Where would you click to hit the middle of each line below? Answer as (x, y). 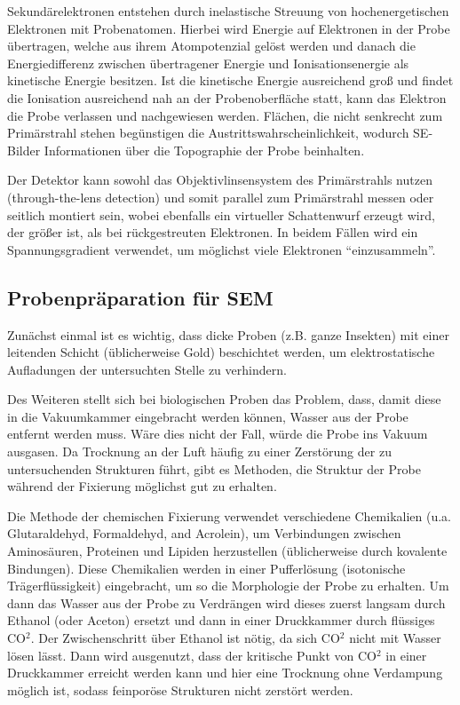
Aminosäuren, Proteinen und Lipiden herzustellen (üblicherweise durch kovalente (227, 551)
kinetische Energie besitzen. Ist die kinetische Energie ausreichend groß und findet (230, 80)
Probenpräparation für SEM (140, 297)
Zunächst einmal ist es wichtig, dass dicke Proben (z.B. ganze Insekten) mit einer (228, 334)
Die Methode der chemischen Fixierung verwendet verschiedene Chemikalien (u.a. (230, 515)
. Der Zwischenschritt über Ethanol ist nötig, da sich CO (185, 638)
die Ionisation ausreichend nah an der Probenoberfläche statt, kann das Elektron (227, 97)
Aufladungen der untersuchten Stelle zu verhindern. (147, 369)
